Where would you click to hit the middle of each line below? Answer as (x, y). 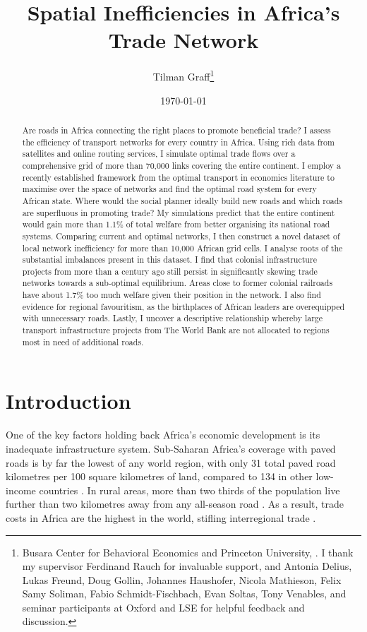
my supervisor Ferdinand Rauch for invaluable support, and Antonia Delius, (187, 566)
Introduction (68, 401)
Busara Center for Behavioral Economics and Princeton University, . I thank (188, 552)
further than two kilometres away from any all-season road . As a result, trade (175, 504)
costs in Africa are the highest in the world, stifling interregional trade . (161, 517)
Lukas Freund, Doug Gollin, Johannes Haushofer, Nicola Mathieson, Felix (182, 579)
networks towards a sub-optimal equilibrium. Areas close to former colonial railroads (178, 283)
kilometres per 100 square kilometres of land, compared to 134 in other (159, 476)
